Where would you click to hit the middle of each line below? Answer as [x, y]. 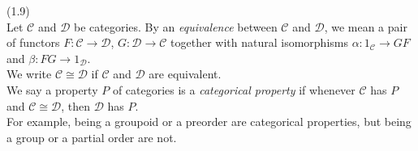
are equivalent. [185, 74]
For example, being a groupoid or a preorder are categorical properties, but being [209, 122]
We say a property [52, 89]
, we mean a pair [366, 26]
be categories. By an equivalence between [176, 26]
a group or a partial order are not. [92, 137]
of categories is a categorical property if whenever [234, 89]
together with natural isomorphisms [259, 42]
